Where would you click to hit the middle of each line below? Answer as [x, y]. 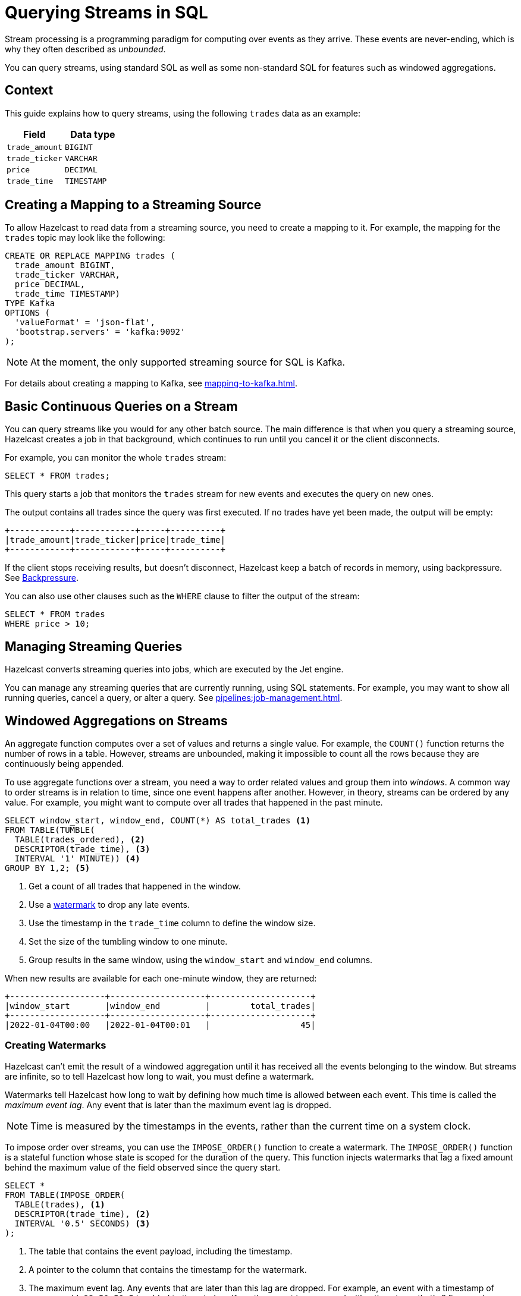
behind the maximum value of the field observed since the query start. [143, 1167]
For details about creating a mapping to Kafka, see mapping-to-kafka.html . [151, 383]
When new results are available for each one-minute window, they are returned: [161, 978]
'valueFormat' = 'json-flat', [85, 323]
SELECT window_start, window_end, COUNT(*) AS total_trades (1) [158, 820]
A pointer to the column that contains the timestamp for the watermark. [168, 1269]
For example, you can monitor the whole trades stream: [116, 458]
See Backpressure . [42, 578]
